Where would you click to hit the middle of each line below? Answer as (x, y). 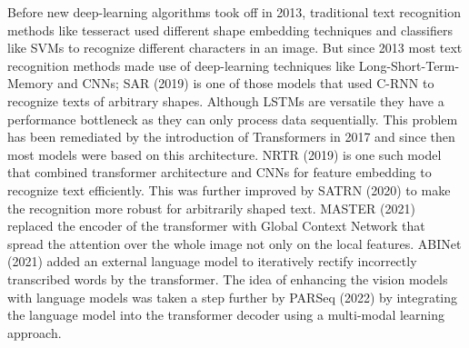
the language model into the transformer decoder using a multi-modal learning (226, 315)
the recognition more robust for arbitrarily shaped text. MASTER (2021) (211, 208)
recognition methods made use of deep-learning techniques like (181, 65)
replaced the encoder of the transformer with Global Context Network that (216, 226)
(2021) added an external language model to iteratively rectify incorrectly (212, 261)
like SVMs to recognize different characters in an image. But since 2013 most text (235, 48)
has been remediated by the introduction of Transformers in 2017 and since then (231, 137)
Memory (30, 83)
